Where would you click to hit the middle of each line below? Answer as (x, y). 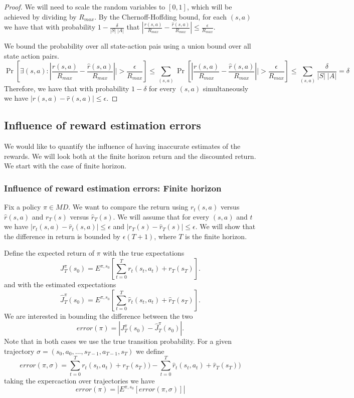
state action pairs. (32, 55)
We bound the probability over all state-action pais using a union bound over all (128, 46)
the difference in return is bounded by (62, 236)
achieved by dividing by (40, 16)
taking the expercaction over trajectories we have (79, 380)
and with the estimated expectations (60, 284)
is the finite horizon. (216, 236)
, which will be (209, 7)
